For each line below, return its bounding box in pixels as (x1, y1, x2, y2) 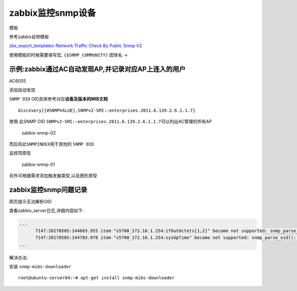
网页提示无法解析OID (9, 198, 52, 205)
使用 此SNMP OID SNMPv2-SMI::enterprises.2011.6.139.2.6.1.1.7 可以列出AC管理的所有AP (9, 119, 212, 125)
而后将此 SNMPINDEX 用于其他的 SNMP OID (9, 141, 94, 147)
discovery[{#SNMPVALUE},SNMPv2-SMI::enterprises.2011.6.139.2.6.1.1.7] (18, 107, 196, 113)
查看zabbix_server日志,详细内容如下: (9, 208, 84, 214)
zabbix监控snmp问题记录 (9, 186, 88, 194)
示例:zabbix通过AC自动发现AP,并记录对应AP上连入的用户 (9, 65, 186, 73)
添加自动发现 (9, 87, 36, 93)
